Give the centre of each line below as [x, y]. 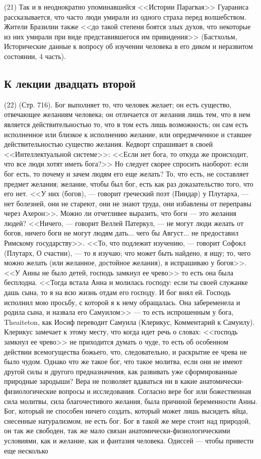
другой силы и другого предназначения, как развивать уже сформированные [121, 371]
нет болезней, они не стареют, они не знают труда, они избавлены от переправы [128, 203]
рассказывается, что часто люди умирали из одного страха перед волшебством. [125, 16]
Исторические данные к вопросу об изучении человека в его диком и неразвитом [128, 46]
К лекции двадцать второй [70, 83]
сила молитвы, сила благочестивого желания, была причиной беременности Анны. [131, 401]
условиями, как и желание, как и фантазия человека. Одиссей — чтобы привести [129, 440]
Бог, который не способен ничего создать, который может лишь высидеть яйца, [126, 411]
